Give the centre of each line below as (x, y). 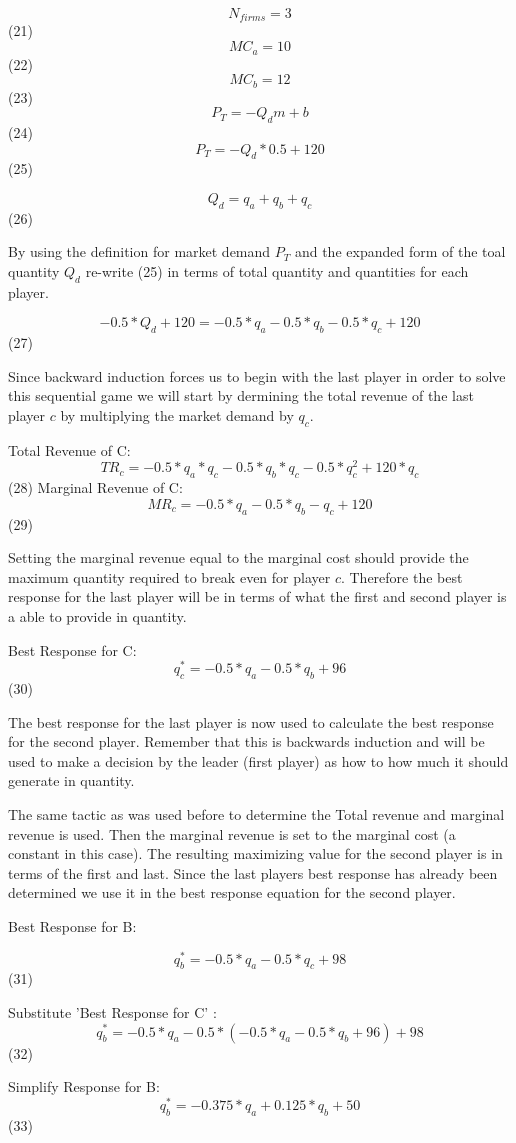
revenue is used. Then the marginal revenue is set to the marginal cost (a (232, 833)
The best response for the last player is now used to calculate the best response (251, 721)
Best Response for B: (72, 925)
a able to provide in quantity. (97, 615)
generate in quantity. (71, 780)
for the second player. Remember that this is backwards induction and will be (246, 741)
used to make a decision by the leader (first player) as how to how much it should (258, 760)
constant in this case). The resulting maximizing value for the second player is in (255, 853)
